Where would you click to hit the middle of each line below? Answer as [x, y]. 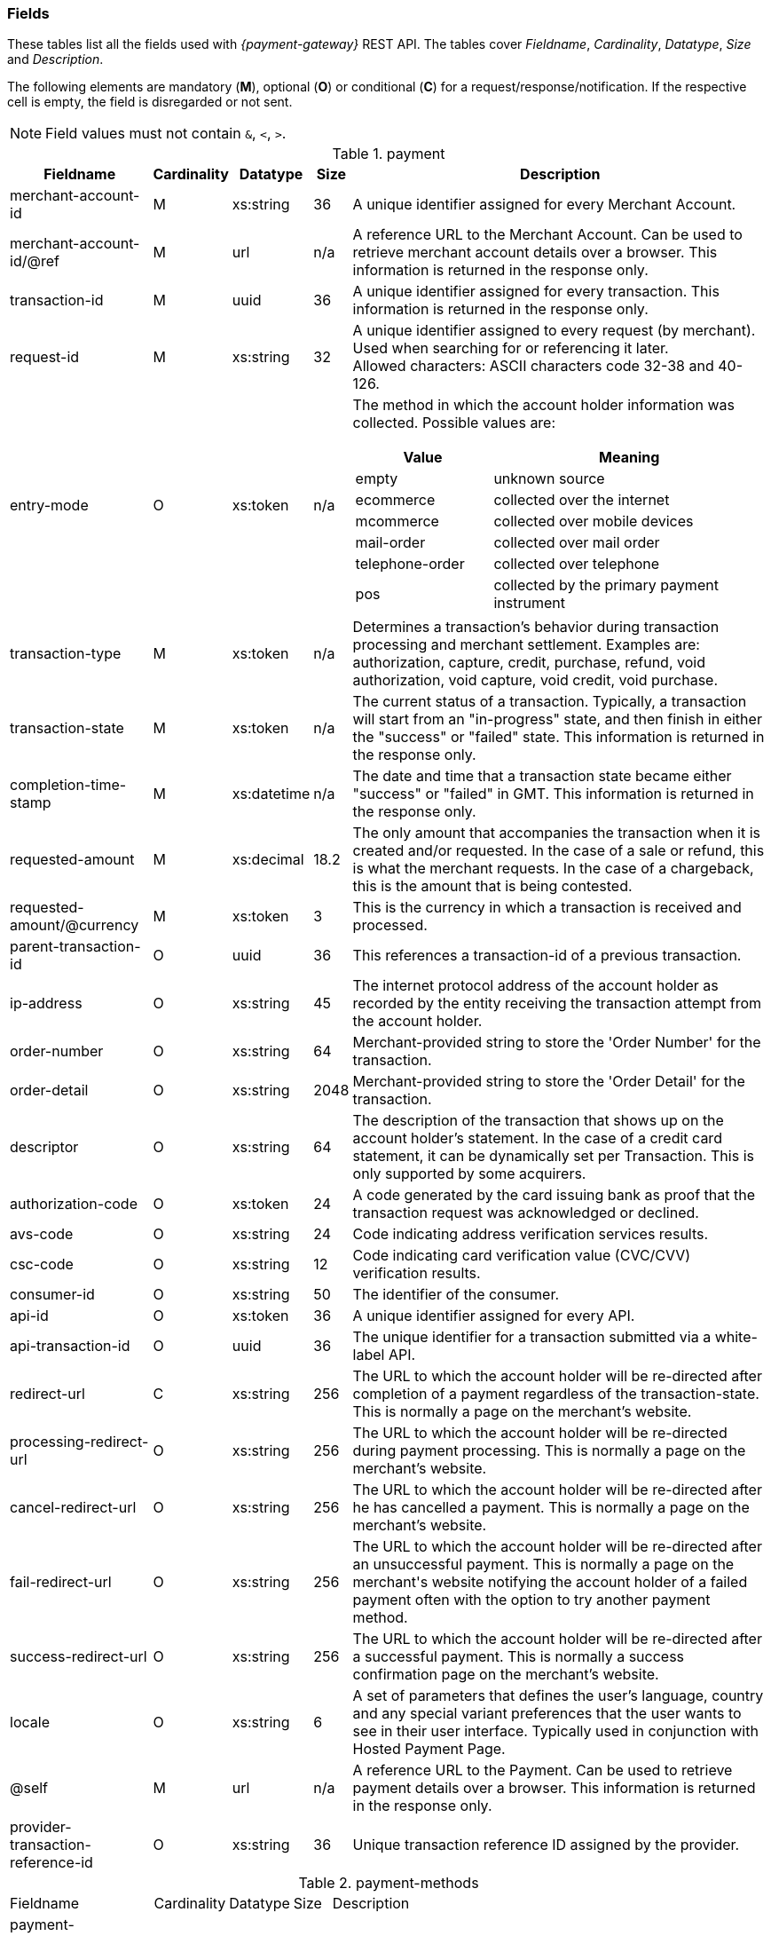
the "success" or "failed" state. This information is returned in [559, 737]
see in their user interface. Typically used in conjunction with [555, 1731]
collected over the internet [582, 500]
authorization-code [74, 1204]
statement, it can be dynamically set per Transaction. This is [553, 1156]
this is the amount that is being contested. [492, 886]
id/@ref [35, 261]
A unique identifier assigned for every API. [494, 1316]
